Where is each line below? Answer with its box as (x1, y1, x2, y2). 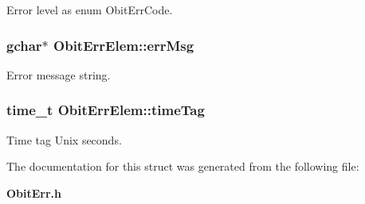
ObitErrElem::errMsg (53, 35, 194, 55)
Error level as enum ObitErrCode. (6, 2, 173, 17)
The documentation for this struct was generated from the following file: (6, 158, 359, 175)
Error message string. (6, 66, 111, 83)
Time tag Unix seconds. (6, 131, 122, 148)
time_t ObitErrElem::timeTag (6, 100, 205, 120)
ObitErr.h (6, 184, 62, 201)
